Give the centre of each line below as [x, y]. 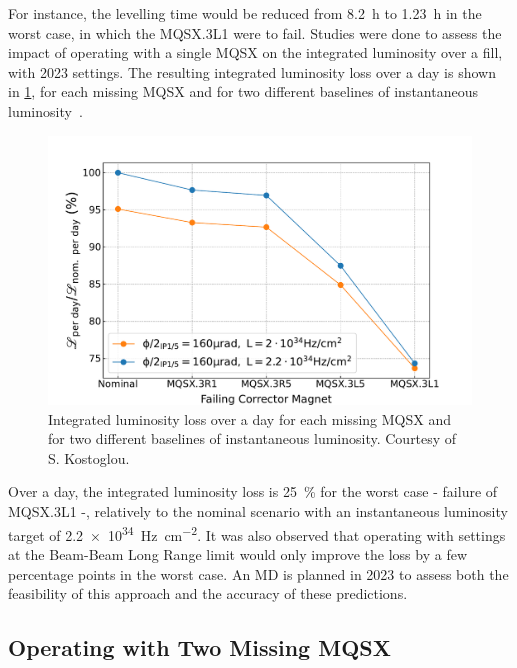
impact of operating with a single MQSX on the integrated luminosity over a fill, [255, 52]
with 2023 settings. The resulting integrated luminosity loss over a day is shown [252, 71]
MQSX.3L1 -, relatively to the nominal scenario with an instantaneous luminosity [258, 511]
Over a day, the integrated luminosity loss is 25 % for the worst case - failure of [253, 491]
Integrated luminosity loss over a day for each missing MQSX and [249, 418]
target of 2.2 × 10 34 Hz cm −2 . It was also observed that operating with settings [257, 533]
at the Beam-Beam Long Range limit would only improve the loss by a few [238, 553]
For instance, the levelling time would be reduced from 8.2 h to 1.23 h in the [245, 13]
